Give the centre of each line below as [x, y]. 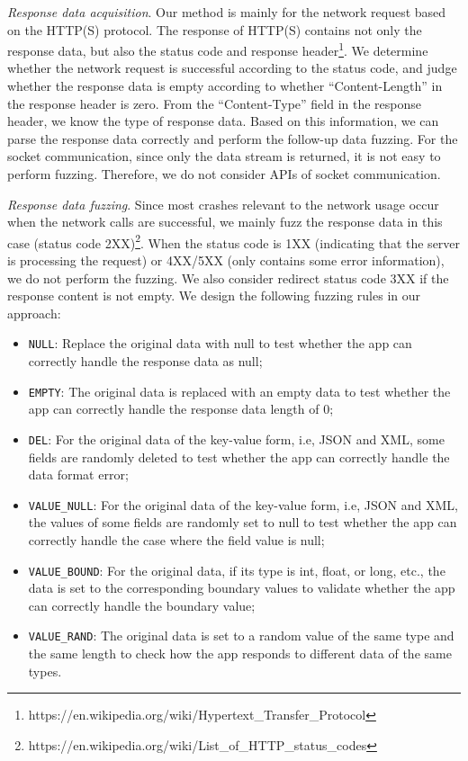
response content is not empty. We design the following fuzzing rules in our [214, 295]
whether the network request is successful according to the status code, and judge [232, 68]
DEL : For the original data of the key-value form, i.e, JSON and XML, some [236, 439]
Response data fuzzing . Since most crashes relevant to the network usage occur [223, 204]
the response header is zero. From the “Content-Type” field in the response [215, 103]
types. [45, 671]
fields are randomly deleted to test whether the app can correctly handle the [239, 457]
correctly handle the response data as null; [145, 361]
